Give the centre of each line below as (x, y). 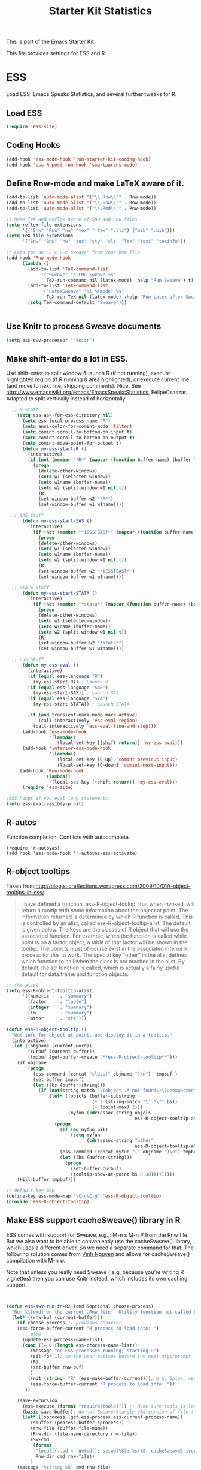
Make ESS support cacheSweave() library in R (93, 1220)
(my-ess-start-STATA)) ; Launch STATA (81, 704)
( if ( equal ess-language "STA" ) (68, 699)
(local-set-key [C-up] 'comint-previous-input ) (118, 760)
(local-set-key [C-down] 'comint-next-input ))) (118, 765)
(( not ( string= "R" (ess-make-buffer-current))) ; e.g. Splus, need (113, 1379)
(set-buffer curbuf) (96, 1168)
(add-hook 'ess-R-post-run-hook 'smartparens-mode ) (72, 165)
